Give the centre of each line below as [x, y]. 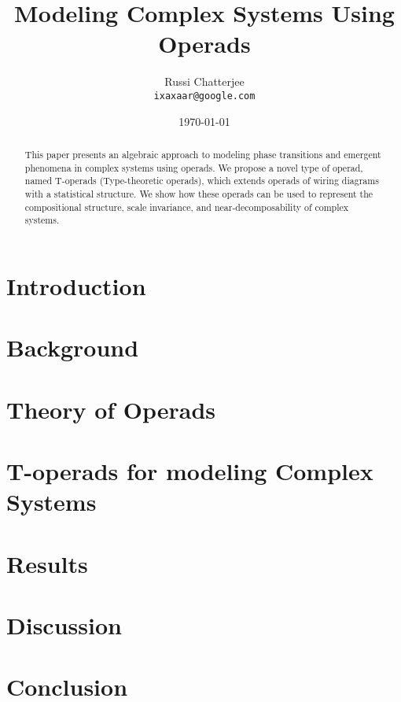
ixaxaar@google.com [204, 96]
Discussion [64, 624]
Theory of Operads [111, 409]
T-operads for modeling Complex [190, 471]
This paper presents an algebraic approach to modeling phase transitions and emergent [203, 154]
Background [73, 347]
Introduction [76, 285]
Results [47, 563]
